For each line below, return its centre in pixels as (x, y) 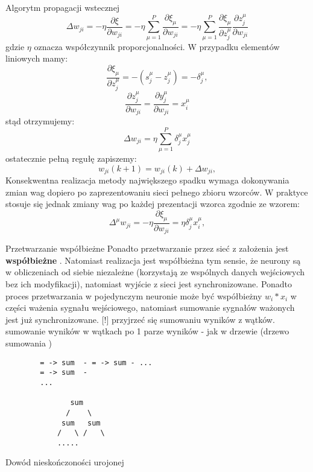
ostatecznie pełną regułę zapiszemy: (71, 158)
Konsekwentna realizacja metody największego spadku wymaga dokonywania (147, 180)
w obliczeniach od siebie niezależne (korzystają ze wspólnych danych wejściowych (155, 272)
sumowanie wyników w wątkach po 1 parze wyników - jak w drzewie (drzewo (147, 331)
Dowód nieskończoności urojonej (65, 462)
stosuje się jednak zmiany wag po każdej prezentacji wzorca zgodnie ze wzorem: (153, 204)
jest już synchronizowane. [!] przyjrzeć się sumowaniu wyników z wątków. (140, 319)
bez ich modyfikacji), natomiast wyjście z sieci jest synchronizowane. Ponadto (149, 284)
